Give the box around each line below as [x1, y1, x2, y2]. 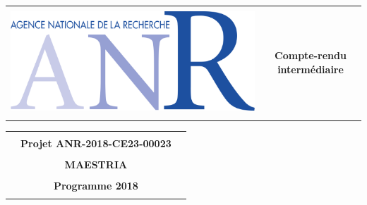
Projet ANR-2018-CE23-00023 [20, 135, 172, 150]
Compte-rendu [275, 48, 347, 63]
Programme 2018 [53, 178, 138, 192]
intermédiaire [277, 61, 344, 76]
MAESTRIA [64, 156, 128, 171]
